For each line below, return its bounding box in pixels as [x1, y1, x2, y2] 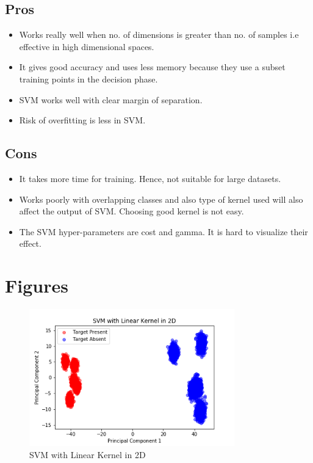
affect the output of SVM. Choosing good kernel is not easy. [19, 205, 244, 217]
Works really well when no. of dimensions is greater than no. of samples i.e [19, 28, 299, 41]
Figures [5, 273, 68, 298]
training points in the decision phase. [19, 72, 158, 85]
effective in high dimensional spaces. [19, 40, 154, 53]
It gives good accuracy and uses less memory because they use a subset [19, 60, 286, 73]
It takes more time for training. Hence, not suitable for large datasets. [19, 172, 281, 184]
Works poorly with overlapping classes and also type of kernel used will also [19, 192, 303, 205]
